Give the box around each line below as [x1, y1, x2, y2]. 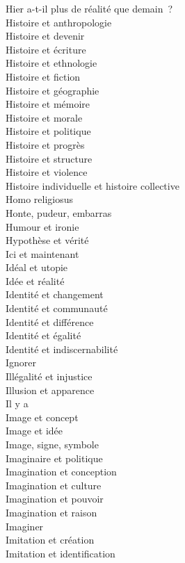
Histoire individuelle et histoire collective [6, 178, 179, 193]
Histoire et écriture [6, 42, 86, 56]
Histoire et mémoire [6, 97, 90, 111]
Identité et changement [6, 287, 104, 302]
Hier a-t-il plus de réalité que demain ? [6, 1, 173, 15]
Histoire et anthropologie [6, 15, 112, 29]
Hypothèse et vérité [6, 233, 89, 247]
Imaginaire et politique [6, 450, 103, 465]
